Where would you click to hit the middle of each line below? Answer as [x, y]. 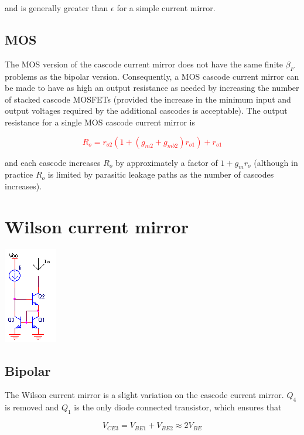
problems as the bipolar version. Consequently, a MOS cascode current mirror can [152, 76]
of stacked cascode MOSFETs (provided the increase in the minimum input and [148, 99]
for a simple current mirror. [166, 8]
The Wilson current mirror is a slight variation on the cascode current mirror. [144, 395]
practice [19, 174]
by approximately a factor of [167, 162]
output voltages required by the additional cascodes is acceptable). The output [146, 111]
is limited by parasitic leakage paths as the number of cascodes [161, 174]
